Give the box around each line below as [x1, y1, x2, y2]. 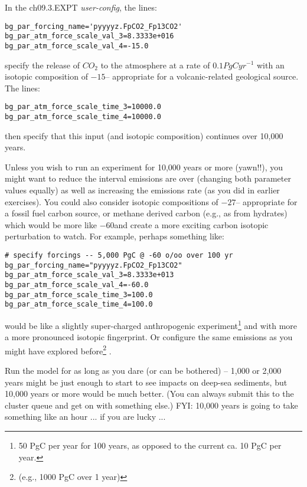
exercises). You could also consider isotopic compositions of [5, 195, 218, 208]
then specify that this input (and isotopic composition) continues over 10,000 [5, 129, 283, 142]
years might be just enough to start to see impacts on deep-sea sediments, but [5, 376, 288, 388]
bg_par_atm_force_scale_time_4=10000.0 [5, 113, 161, 121]
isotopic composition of [5, 70, 88, 83]
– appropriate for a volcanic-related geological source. [105, 70, 299, 83]
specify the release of [5, 58, 80, 71]
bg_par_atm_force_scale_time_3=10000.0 [5, 103, 161, 111]
